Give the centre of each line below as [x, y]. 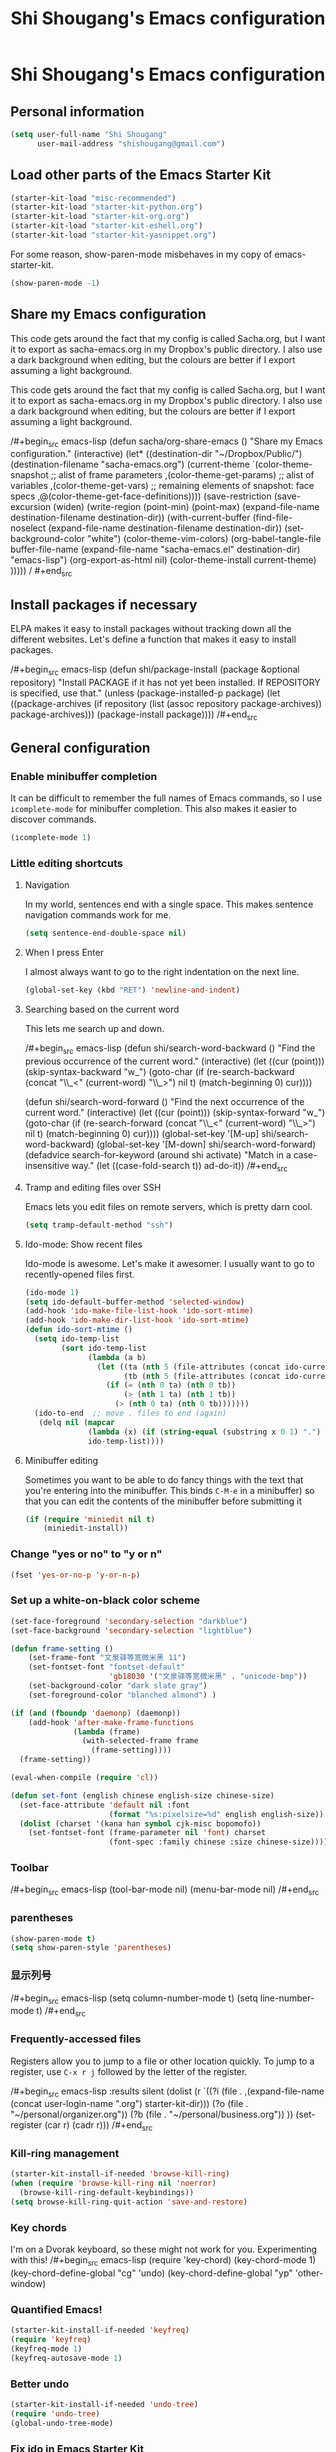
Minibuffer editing [61, 1460]
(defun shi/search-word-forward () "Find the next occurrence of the [164, 1102]
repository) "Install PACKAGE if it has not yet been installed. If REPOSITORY [165, 682]
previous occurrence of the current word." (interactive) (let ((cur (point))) [174, 1061]
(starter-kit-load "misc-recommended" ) [93, 198]
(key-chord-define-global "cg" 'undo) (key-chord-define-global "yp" [151, 2273]
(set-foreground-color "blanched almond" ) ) [122, 1695]
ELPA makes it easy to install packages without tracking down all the [151, 629]
